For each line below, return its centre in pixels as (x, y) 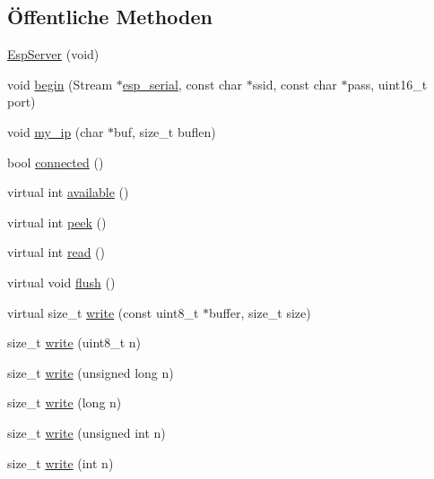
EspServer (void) (53, 54)
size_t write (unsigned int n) (87, 432)
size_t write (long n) (65, 402)
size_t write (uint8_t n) (74, 342)
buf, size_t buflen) (165, 131)
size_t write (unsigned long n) (91, 372)
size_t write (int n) (61, 462)
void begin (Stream (60, 84)
